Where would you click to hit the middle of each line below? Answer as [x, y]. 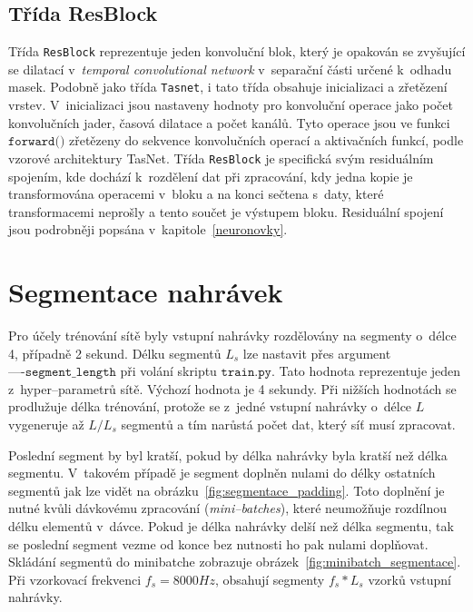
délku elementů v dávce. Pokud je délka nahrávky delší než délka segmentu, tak [231, 525]
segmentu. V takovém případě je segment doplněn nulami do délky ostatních [222, 473]
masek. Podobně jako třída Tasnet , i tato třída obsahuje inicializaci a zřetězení [228, 87]
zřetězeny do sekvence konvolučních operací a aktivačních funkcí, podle [266, 140]
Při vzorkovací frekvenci [75, 579]
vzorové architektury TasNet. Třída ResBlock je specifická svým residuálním [221, 158]
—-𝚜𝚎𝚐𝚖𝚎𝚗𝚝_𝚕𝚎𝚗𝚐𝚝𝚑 [62, 373]
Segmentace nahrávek [146, 292]
